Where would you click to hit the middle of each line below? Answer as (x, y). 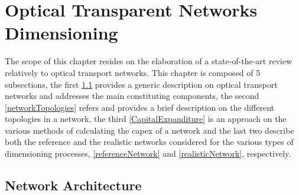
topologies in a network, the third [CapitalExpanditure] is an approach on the (146, 119)
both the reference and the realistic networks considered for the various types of (149, 142)
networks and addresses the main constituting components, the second (132, 96)
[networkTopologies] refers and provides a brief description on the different (139, 107)
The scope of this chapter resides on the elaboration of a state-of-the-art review (149, 61)
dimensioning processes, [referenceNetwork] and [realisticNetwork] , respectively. (148, 153)
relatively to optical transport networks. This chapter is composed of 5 (133, 72)
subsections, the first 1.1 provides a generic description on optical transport (141, 84)
